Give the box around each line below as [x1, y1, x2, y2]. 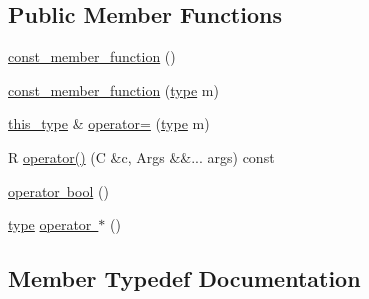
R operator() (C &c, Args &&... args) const [8, 146, 275, 167]
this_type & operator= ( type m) [8, 113, 210, 134]
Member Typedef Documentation [8, 263, 361, 294]
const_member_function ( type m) [8, 79, 219, 100]
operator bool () [8, 180, 109, 201]
